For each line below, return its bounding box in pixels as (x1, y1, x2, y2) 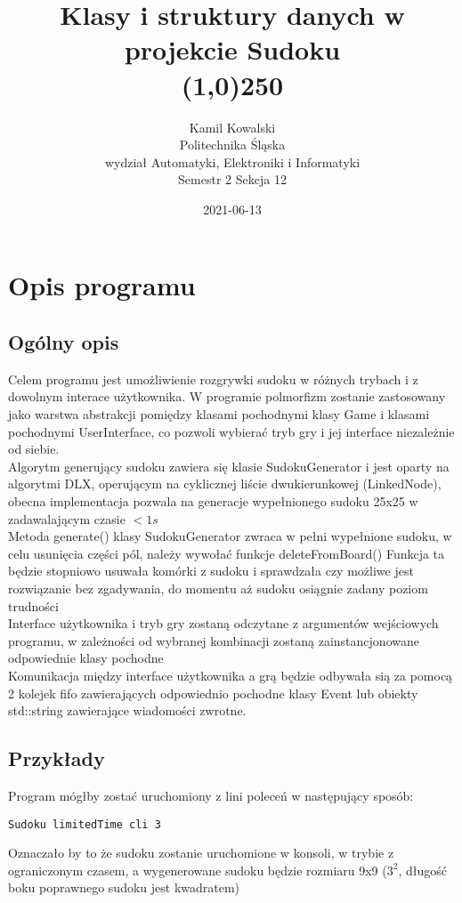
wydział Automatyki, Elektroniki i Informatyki (104, 152, 361, 171)
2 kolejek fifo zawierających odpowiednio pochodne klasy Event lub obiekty (8, 683, 418, 702)
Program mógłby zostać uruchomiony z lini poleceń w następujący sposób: (8, 786, 414, 804)
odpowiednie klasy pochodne (8, 649, 164, 667)
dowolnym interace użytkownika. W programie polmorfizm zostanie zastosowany (8, 387, 446, 406)
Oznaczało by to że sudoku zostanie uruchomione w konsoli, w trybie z (8, 843, 394, 862)
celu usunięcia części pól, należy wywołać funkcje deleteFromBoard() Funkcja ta (8, 544, 445, 562)
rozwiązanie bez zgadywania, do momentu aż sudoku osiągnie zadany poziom (8, 578, 428, 597)
